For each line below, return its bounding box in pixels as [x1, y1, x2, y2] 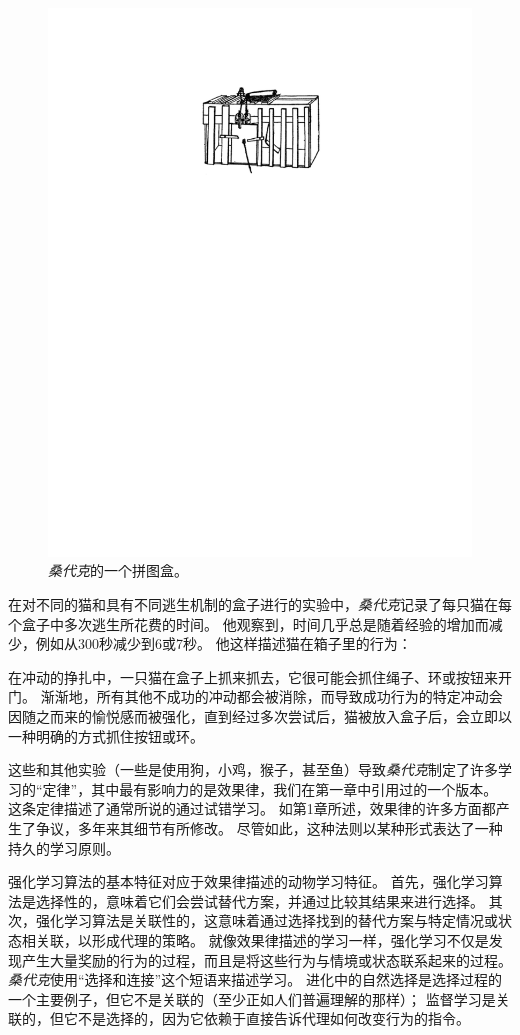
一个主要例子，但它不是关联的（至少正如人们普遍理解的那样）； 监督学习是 [8, 988, 496, 1009]
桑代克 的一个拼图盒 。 [48, 560, 188, 581]
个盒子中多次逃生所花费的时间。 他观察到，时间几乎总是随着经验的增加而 [8, 613, 489, 634]
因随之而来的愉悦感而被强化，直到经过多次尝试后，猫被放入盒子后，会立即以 [8, 706, 512, 727]
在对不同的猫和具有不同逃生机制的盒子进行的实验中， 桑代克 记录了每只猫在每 [8, 594, 512, 615]
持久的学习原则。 [8, 837, 120, 858]
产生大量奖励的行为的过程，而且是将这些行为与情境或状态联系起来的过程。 [21, 949, 512, 970]
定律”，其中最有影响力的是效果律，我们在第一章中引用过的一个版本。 [42, 778, 498, 799]
